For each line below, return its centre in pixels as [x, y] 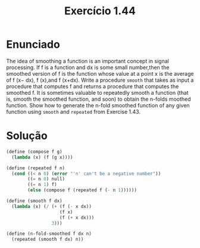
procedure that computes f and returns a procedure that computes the [93, 86]
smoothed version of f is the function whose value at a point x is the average [100, 73]
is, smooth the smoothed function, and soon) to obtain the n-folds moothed [99, 99]
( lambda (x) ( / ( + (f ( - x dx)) [52, 206]
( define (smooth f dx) [34, 201]
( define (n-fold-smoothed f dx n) [49, 234]
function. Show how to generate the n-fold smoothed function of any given [98, 105]
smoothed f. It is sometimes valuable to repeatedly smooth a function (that [97, 92]
